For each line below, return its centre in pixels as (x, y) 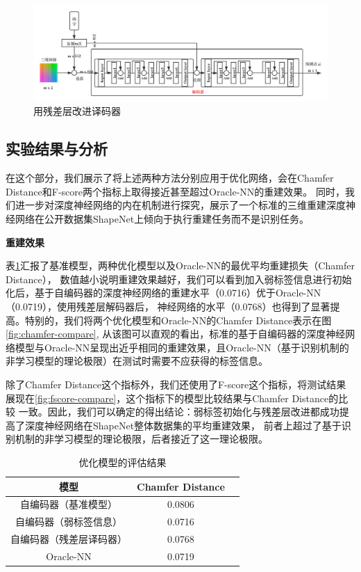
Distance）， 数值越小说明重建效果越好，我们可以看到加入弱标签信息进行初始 (179, 279)
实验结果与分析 (57, 149)
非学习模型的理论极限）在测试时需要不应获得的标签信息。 (137, 361)
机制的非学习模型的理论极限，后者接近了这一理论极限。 (141, 439)
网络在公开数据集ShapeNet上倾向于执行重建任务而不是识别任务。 (162, 219)
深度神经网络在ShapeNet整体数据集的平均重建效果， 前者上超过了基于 (183, 425)
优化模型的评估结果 (123, 462)
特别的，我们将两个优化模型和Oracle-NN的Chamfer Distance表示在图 (178, 320)
